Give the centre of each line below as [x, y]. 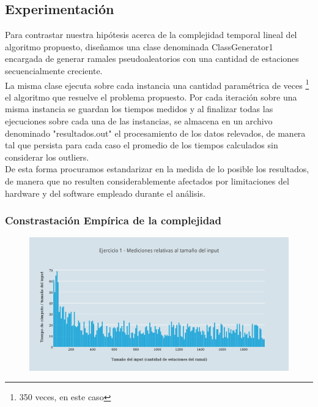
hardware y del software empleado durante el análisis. [105, 193]
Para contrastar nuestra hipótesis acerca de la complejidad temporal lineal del [151, 35]
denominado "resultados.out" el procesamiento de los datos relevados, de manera [155, 133]
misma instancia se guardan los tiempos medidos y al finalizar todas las [139, 109]
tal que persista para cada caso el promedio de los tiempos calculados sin [142, 145]
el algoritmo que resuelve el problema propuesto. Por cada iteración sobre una [151, 97]
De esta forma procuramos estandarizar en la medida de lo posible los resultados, [157, 169]
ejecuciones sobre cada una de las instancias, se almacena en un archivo [139, 121]
